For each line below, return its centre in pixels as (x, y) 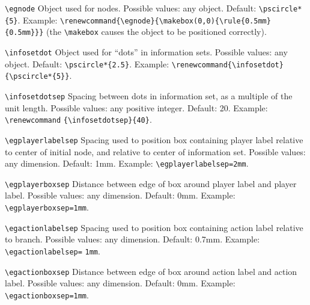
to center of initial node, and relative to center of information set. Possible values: (155, 151)
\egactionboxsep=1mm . (47, 294)
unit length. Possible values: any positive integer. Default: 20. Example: (136, 107)
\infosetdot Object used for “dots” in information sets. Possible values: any (146, 51)
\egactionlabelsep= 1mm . (53, 251)
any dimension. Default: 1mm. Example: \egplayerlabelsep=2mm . (127, 163)
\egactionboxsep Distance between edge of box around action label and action (151, 271)
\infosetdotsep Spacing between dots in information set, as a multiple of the (149, 95)
